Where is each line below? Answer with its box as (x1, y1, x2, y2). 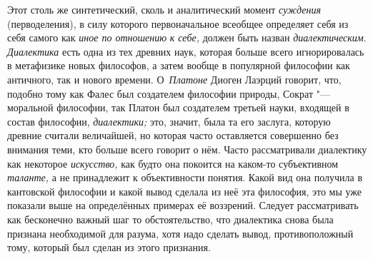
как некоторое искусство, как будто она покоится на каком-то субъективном (7, 156, 339, 171)
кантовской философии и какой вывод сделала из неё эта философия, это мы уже (7, 183, 362, 198)
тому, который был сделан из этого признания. (7, 240, 211, 255)
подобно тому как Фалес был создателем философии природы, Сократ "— (7, 86, 330, 101)
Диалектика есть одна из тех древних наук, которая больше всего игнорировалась (7, 44, 364, 59)
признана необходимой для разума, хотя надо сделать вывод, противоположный (7, 225, 354, 240)
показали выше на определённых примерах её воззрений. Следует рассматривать (7, 198, 359, 213)
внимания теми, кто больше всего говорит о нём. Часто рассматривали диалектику (7, 141, 367, 156)
